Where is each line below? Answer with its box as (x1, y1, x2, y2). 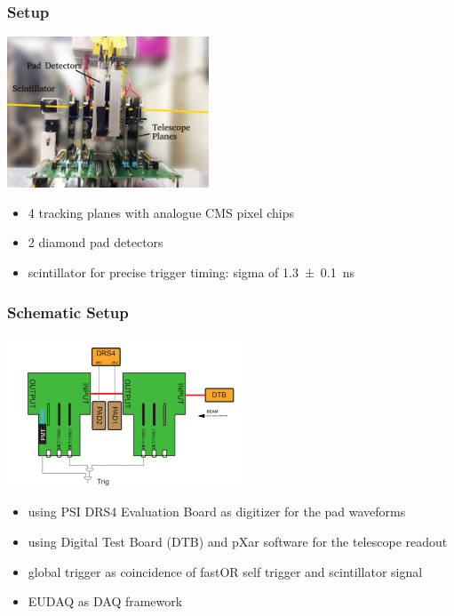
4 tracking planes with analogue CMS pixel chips (28, 203, 295, 221)
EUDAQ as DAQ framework (28, 592, 183, 611)
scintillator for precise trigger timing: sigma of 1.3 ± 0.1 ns (28, 263, 355, 282)
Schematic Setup (7, 300, 129, 323)
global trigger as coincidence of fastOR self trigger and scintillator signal (28, 562, 423, 580)
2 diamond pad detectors (28, 233, 163, 252)
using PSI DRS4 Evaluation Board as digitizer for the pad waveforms (28, 502, 406, 521)
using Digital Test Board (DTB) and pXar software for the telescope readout (28, 532, 448, 551)
